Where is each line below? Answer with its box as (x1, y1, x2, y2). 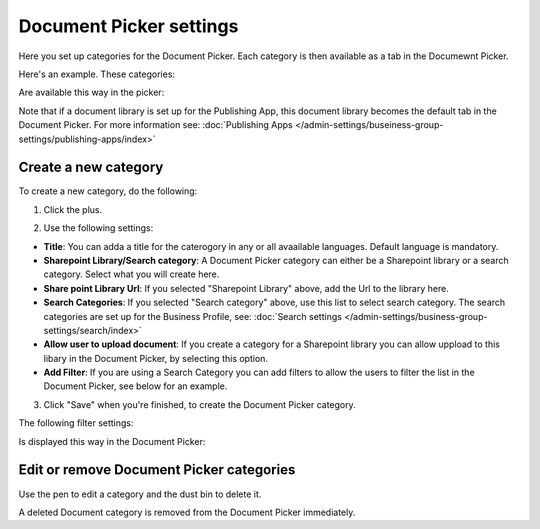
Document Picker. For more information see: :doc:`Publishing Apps (18, 119, 294, 131)
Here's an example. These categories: (18, 68, 175, 80)
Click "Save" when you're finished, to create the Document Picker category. (43, 398, 357, 410)
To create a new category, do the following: (18, 185, 198, 197)
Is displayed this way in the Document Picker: (18, 435, 206, 447)
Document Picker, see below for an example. (43, 380, 228, 392)
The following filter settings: (18, 417, 134, 429)
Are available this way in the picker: (18, 86, 165, 99)
